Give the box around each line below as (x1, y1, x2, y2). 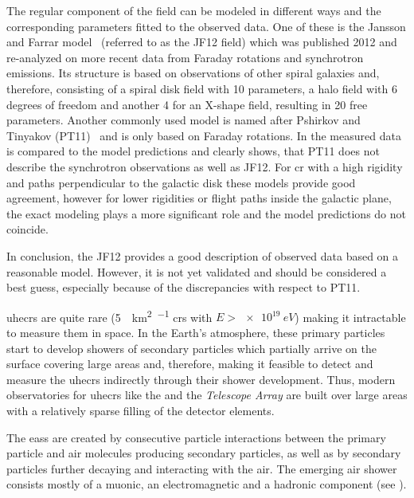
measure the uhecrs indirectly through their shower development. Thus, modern (6, 371, 396, 387)
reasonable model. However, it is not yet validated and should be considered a (6, 263, 387, 280)
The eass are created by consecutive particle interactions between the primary (6, 429, 386, 445)
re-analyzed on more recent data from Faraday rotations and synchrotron (6, 49, 364, 65)
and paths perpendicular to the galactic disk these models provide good (6, 174, 356, 190)
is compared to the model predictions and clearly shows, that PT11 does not (6, 143, 380, 159)
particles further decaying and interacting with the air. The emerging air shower (6, 460, 397, 476)
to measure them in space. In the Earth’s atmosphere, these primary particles (6, 324, 385, 340)
